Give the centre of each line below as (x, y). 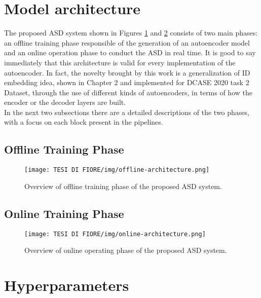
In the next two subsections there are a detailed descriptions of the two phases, (127, 112)
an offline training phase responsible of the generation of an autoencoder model (127, 42)
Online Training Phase (64, 213)
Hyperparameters (67, 285)
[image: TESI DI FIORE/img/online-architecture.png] (115, 234)
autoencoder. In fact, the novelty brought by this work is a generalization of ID (127, 72)
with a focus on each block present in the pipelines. (84, 122)
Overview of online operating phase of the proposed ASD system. (126, 250)
